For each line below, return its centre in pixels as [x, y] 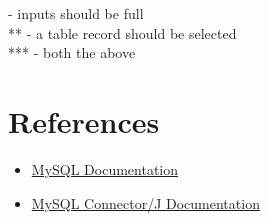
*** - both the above [72, 52]
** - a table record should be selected [122, 32]
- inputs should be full [76, 13]
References [84, 120]
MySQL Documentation [105, 168]
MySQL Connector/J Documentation [145, 202]
